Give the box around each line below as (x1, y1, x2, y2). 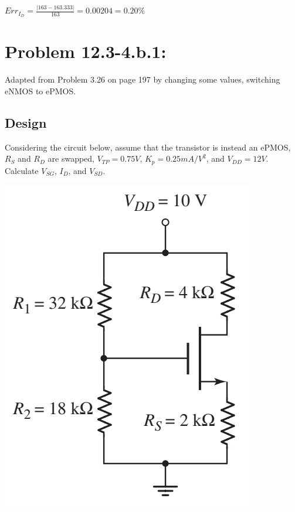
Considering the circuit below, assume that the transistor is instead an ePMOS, (5, 141, 291, 153)
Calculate (5, 164, 39, 176)
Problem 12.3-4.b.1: (5, 39, 167, 63)
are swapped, (48, 152, 95, 165)
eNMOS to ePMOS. (5, 84, 76, 97)
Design (5, 113, 47, 131)
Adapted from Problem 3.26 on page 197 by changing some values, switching (5, 73, 280, 86)
